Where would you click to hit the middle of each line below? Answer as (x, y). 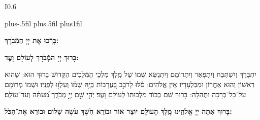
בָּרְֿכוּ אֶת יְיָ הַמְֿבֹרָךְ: (32, 40)
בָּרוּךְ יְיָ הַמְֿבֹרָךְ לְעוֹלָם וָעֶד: (42, 57)
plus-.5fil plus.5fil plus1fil (43, 23)
